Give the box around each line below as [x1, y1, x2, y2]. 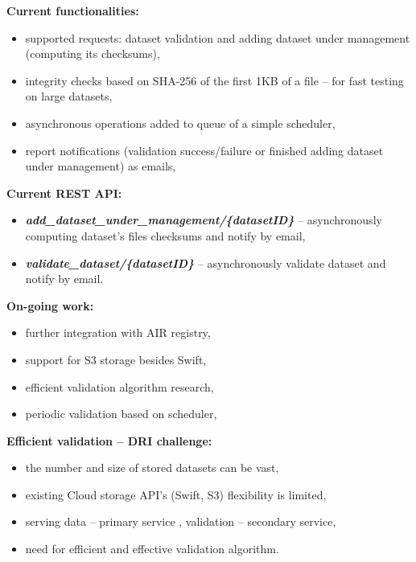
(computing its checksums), [25, 45, 160, 62]
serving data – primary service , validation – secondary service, [25, 513, 336, 530]
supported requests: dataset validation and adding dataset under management [25, 29, 410, 46]
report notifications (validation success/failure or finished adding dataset [25, 142, 384, 158]
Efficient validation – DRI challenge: [6, 432, 212, 449]
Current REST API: [6, 184, 122, 201]
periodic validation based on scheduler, [25, 405, 217, 422]
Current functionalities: [6, 2, 139, 18]
